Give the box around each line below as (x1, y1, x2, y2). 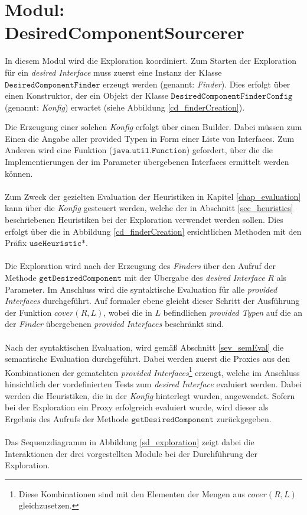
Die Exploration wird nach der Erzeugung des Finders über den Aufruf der (5, 260, 276, 272)
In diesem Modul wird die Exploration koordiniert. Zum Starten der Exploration (5, 54, 296, 67)
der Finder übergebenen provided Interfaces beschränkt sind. (5, 318, 224, 330)
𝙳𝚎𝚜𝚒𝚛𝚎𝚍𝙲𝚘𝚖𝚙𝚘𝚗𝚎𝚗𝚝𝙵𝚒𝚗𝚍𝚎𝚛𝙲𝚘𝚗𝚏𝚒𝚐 (171, 92, 293, 101)
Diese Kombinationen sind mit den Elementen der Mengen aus (18, 487, 245, 500)
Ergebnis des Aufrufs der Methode (5, 412, 129, 425)
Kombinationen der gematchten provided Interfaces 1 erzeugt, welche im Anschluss (5, 364, 300, 378)
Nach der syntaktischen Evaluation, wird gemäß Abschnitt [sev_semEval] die (5, 341, 284, 353)
